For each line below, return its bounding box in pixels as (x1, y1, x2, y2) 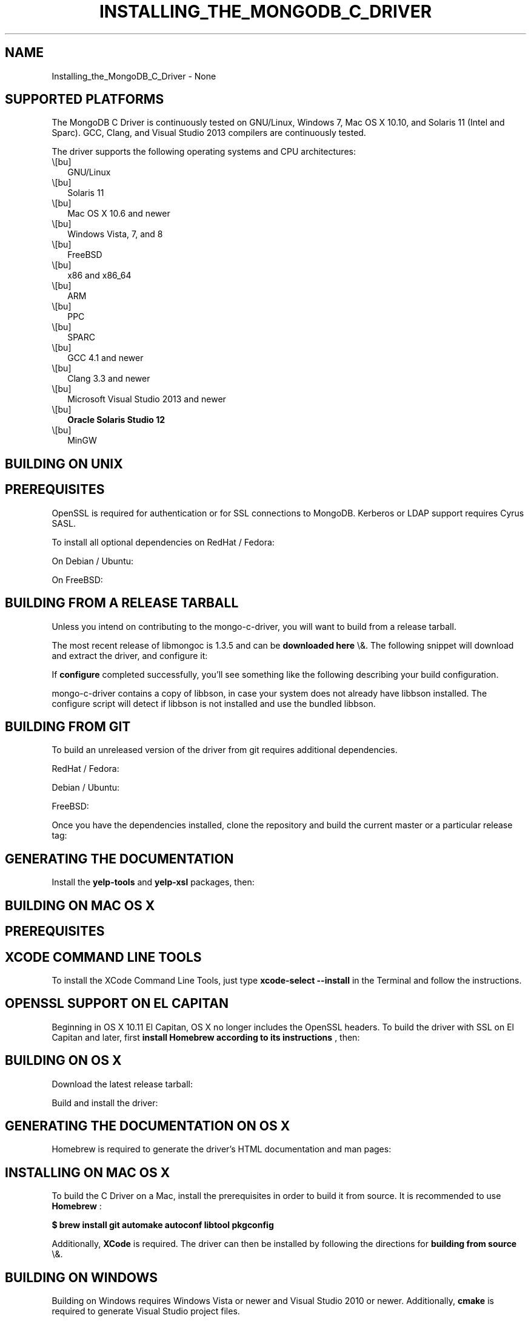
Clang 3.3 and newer (67, 373, 150, 384)
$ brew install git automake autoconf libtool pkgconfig (52, 1220, 274, 1231)
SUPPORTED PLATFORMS (5, 92, 164, 107)
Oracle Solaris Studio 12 (67, 414, 165, 425)
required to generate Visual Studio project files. (52, 1306, 240, 1317)
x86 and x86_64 (67, 270, 132, 281)
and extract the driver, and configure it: (52, 650, 208, 661)
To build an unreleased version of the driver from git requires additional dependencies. (52, 745, 398, 755)
